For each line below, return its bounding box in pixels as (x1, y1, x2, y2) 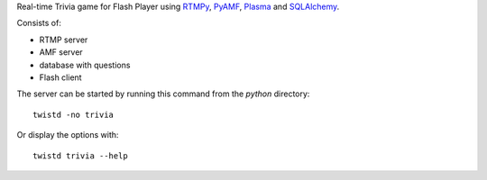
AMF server (39, 47, 83, 58)
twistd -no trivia (32, 109, 115, 120)
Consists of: (16, 18, 62, 29)
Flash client (39, 72, 82, 83)
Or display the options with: (16, 130, 119, 140)
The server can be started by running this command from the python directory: (16, 88, 310, 99)
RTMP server (39, 34, 88, 45)
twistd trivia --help (32, 150, 128, 161)
